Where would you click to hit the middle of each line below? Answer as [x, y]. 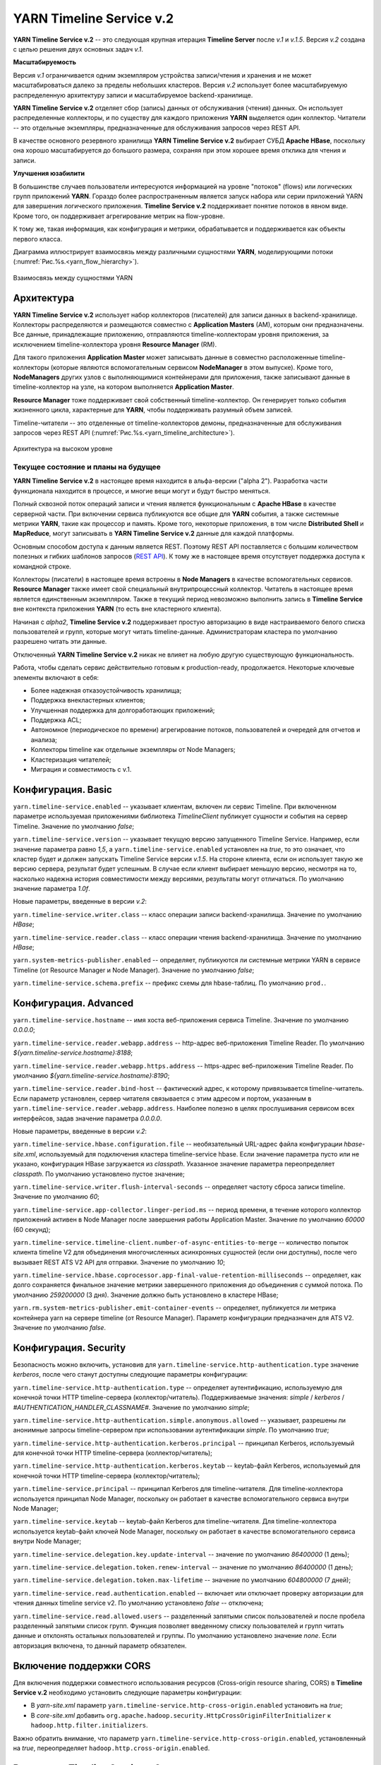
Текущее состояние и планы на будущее [87, 467]
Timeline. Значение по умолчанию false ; [73, 826]
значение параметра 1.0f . [52, 889]
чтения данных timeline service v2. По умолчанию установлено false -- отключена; [138, 1603]
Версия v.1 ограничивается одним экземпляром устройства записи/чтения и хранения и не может [162, 75]
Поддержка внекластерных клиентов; [88, 700]
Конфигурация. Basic [62, 790]
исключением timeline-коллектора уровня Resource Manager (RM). [115, 344]
